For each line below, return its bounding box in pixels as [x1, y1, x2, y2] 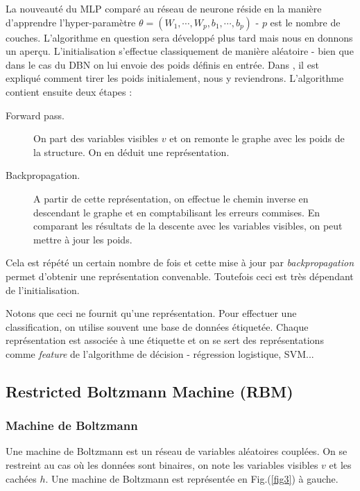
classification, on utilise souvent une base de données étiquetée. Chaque [6, 319, 309, 334]
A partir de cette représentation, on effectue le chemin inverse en [33, 191, 309, 205]
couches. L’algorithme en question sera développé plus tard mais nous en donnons [6, 30, 353, 44]
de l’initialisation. [6, 282, 80, 297]
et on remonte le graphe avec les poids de [169, 131, 345, 146]
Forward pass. [6, 107, 65, 122]
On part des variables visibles [33, 131, 159, 146]
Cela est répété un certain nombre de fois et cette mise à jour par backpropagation [6, 255, 354, 270]
